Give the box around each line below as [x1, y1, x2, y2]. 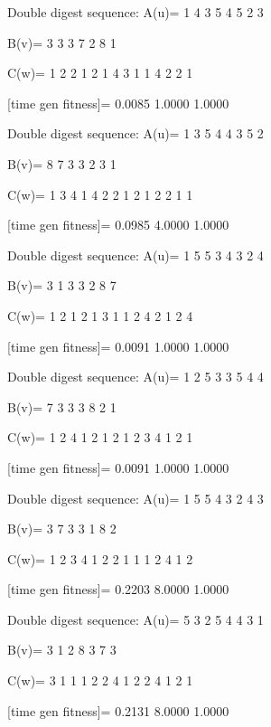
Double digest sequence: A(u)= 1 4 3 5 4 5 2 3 [7, 3, 264, 21]
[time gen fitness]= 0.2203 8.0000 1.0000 [7, 580, 229, 599]
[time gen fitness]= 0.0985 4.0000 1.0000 [7, 215, 229, 234]
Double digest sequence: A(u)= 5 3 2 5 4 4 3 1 [7, 609, 264, 628]
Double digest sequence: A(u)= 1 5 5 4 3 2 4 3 [7, 488, 264, 507]
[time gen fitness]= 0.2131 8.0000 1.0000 [7, 701, 229, 720]
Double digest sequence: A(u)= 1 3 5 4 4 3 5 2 [7, 124, 264, 143]
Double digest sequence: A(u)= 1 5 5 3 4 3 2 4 [7, 245, 264, 264]
